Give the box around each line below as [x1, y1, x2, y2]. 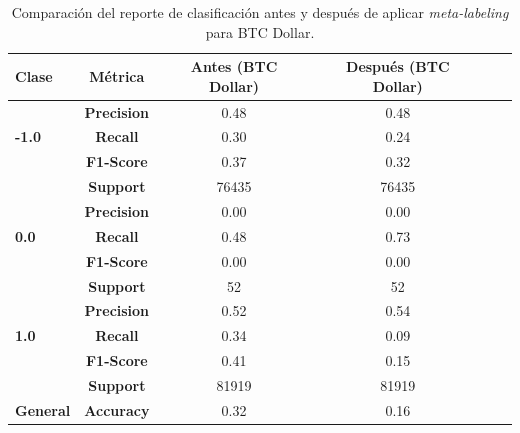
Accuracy [84, 399, 150, 420]
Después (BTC [346, 56, 450, 77]
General [15, 399, 71, 420]
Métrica [89, 65, 145, 86]
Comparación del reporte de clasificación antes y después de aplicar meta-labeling [11, 2, 509, 22]
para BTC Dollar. [205, 21, 315, 42]
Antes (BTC [190, 56, 278, 77]
